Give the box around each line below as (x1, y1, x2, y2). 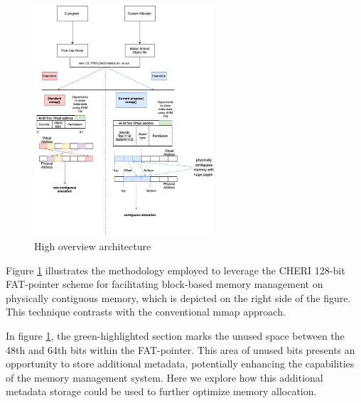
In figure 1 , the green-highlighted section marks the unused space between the (6, 328, 345, 343)
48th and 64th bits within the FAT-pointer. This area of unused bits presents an (6, 342, 355, 357)
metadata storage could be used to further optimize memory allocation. (6, 384, 317, 399)
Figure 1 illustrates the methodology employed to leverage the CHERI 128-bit (6, 262, 345, 277)
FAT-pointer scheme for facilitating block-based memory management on (6, 276, 323, 291)
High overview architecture (34, 239, 151, 254)
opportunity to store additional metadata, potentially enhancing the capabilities (6, 356, 355, 371)
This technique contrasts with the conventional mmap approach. (6, 304, 286, 319)
